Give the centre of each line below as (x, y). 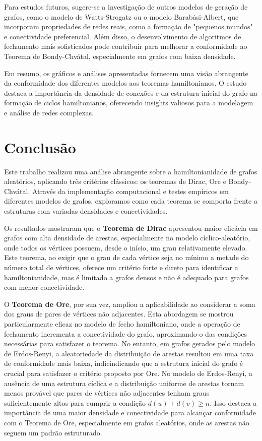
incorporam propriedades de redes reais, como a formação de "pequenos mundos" (128, 26)
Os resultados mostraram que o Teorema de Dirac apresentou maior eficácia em (131, 228)
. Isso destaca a (233, 402)
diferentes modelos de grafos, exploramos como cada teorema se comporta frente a (131, 201)
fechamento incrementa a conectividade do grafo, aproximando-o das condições (126, 333)
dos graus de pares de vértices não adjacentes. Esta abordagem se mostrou (119, 314)
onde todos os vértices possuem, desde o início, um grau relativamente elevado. (126, 247)
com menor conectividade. (44, 287)
